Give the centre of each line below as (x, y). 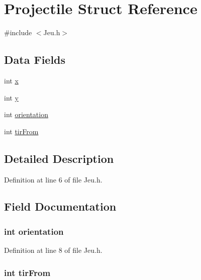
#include (18, 32)
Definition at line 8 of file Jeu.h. (53, 250)
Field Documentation (60, 206)
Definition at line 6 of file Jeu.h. (53, 179)
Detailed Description (59, 158)
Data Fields (35, 60)
